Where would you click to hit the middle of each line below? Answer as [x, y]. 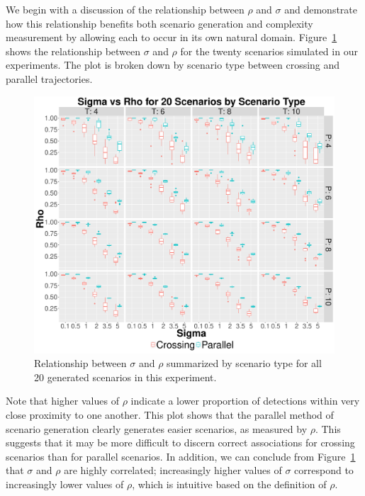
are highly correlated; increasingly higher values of [173, 470]
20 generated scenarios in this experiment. [125, 377]
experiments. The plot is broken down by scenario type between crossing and [173, 65]
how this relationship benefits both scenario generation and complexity [159, 23]
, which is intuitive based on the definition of [229, 484]
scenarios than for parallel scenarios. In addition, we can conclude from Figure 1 [181, 456]
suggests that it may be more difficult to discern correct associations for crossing [180, 443]
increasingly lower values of [65, 484]
